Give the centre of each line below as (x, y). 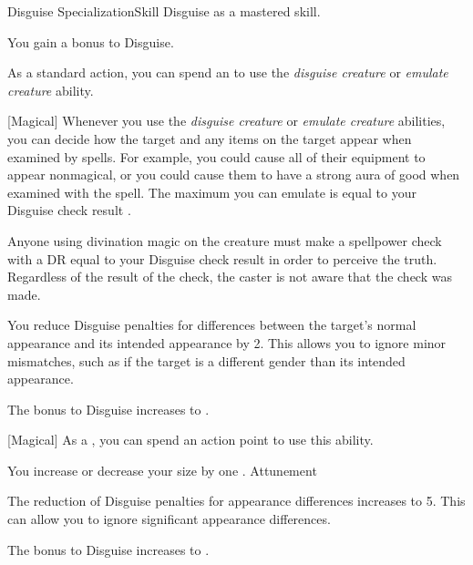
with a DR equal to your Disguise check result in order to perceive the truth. (222, 258)
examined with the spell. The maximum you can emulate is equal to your (212, 192)
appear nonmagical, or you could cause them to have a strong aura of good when (234, 175)
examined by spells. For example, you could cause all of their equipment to (216, 156)
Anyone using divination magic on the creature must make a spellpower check (225, 240)
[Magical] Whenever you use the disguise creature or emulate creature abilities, (226, 121)
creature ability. (51, 90)
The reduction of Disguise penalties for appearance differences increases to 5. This (236, 501)
